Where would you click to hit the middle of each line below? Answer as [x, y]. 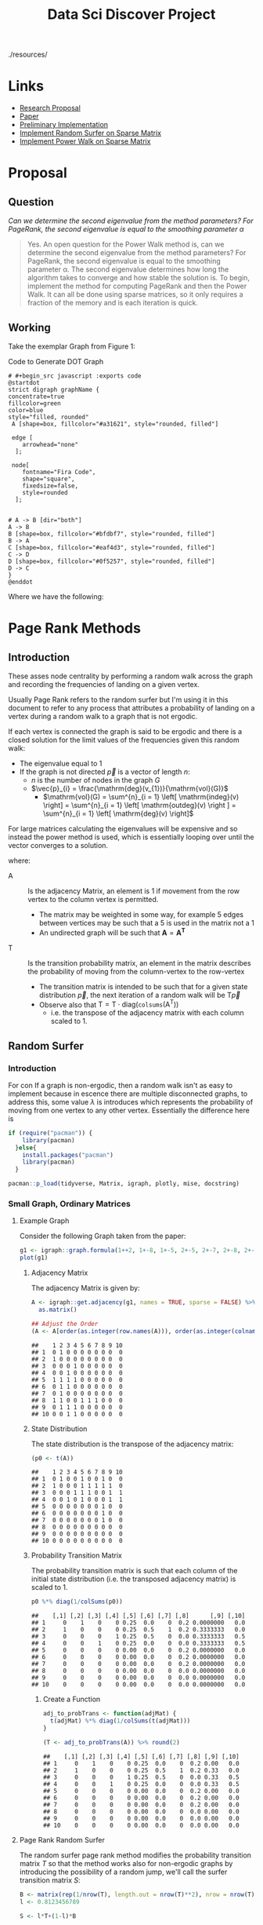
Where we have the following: [56, 596]
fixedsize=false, [50, 486]
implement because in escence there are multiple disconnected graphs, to [128, 1094]
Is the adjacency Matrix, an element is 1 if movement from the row [134, 891]
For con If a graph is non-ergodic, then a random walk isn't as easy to [121, 1085]
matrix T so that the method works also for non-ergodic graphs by [126, 1863]
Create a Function [72, 1699]
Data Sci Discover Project [131, 15]
